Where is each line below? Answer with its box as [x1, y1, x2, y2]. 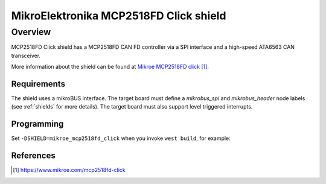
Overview [11, 27, 51, 37]
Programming [11, 119, 64, 129]
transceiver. [11, 52, 41, 59]
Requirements [11, 78, 66, 89]
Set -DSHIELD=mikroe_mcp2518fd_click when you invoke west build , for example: [11, 135, 231, 142]
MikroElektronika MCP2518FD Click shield [11, 9, 226, 22]
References [11, 151, 56, 161]
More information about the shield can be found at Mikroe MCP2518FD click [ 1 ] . [11, 63, 209, 71]
